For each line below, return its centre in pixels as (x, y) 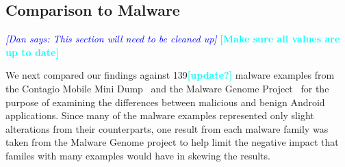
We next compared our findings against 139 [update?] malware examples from (170, 75)
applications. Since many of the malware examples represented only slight (160, 115)
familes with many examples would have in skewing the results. (138, 155)
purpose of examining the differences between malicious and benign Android (165, 102)
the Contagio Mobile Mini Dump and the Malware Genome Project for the (167, 88)
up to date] (32, 52)
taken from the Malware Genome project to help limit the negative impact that (172, 142)
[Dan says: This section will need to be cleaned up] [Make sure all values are (173, 39)
